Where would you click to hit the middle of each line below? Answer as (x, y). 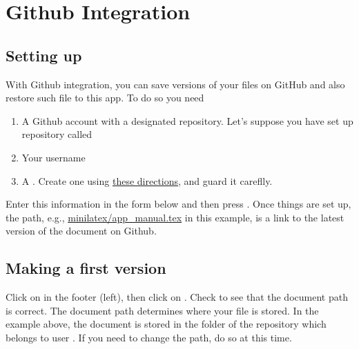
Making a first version (86, 268)
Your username (54, 157)
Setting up (44, 55)
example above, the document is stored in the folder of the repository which (166, 324)
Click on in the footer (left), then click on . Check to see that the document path (177, 297)
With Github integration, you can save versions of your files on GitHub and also (175, 84)
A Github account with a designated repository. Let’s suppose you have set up (187, 120)
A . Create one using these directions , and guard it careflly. (147, 180)
